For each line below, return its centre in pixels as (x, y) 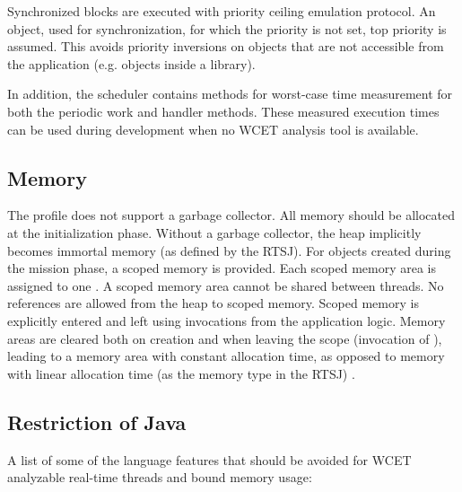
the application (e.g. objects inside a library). (131, 63)
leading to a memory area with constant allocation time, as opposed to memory (226, 356)
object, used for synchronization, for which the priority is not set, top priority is (227, 28)
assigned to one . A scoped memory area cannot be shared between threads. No (226, 285)
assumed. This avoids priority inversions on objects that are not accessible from (226, 46)
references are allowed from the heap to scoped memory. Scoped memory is (213, 303)
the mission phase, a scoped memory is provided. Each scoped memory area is (222, 268)
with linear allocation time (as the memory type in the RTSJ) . (181, 373)
